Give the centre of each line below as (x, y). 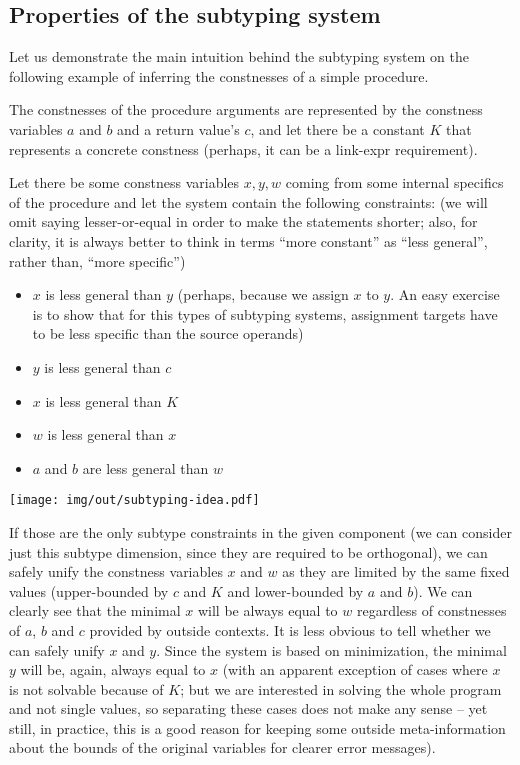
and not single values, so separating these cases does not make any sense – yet (248, 708)
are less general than (145, 467)
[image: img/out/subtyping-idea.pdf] (134, 500)
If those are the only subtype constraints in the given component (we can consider (260, 531)
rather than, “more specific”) (97, 260)
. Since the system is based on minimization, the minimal (331, 649)
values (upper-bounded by (89, 590)
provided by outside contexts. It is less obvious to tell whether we (290, 629)
